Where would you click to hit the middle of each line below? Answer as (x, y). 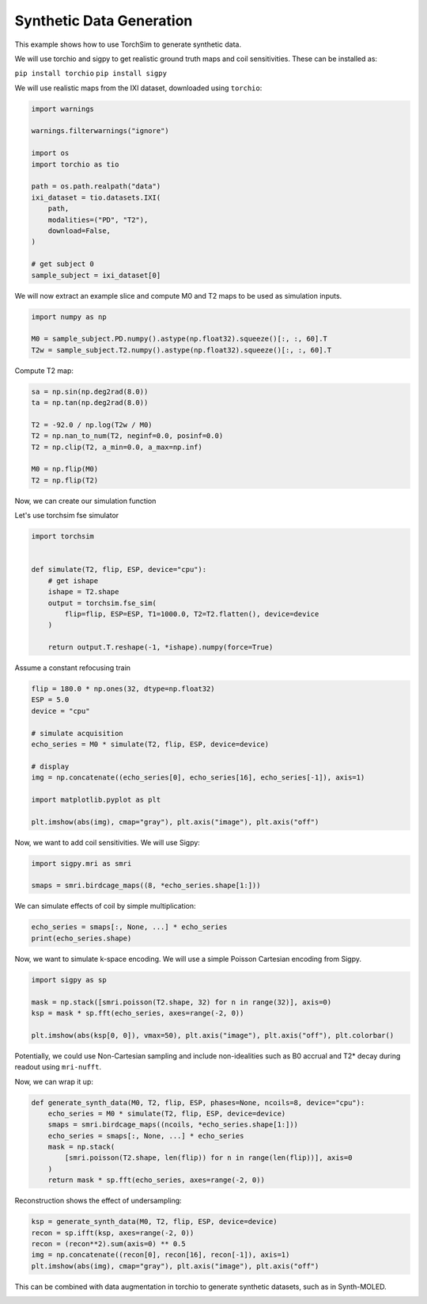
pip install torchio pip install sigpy (91, 74)
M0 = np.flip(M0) (65, 469)
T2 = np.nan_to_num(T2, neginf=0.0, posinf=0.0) (127, 436)
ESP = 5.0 (50, 700)
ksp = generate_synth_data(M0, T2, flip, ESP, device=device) (154, 1222)
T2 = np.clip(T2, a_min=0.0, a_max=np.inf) (117, 447)
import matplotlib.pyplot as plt (96, 799)
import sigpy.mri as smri (81, 863)
